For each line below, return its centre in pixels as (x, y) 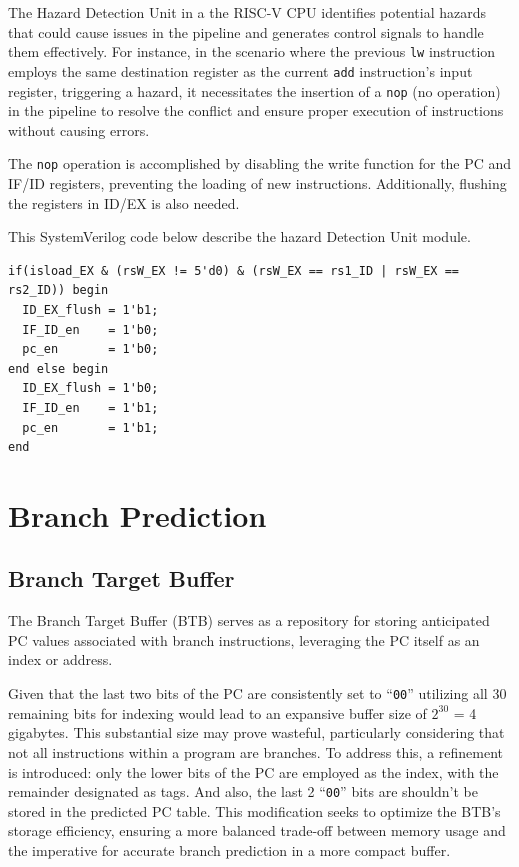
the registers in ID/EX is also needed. (124, 202)
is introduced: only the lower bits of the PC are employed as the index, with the (253, 771)
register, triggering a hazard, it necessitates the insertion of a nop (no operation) (254, 90)
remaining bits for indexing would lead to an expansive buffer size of (217, 712)
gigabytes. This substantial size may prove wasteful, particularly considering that (256, 732)
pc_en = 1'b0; (90, 349)
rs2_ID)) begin (58, 290)
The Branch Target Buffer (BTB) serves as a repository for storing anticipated (249, 620)
